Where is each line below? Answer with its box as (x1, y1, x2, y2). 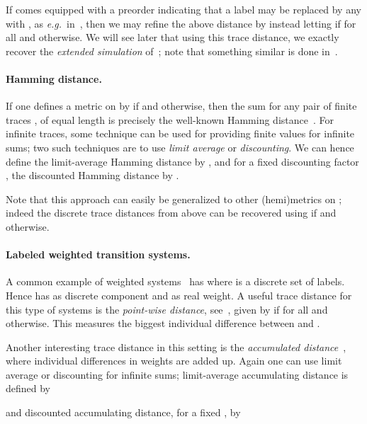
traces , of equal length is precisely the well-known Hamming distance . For (6, 112, 334, 127)
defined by (6, 381, 51, 396)
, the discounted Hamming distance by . (6, 168, 179, 183)
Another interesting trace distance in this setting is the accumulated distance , (6, 339, 346, 354)
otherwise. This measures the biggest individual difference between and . (6, 316, 320, 331)
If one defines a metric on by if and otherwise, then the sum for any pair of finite (6, 98, 357, 113)
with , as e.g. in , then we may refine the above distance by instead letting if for (6, 16, 356, 30)
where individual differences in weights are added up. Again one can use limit (6, 353, 342, 368)
